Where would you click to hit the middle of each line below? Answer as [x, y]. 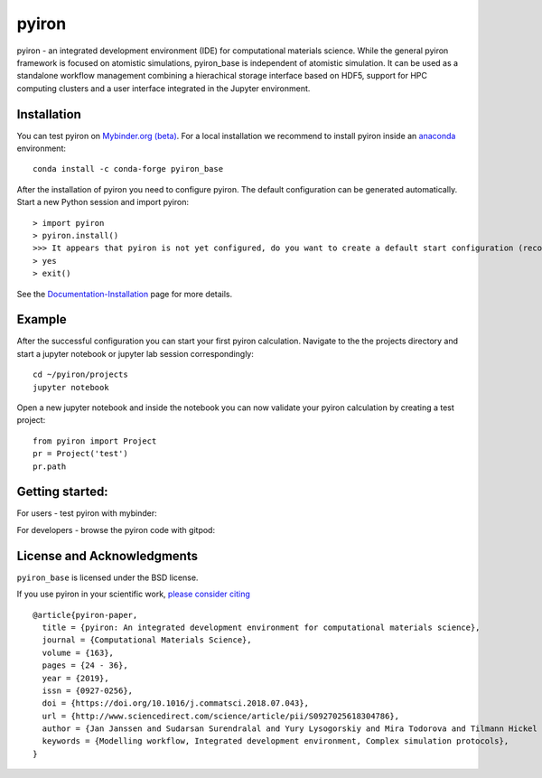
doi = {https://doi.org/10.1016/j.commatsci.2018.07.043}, [175, 703]
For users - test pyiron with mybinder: [87, 513]
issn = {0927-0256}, [88, 690]
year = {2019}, [75, 678]
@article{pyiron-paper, [85, 615]
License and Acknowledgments [107, 556]
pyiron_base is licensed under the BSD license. [107, 577]
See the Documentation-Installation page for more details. [125, 294]
